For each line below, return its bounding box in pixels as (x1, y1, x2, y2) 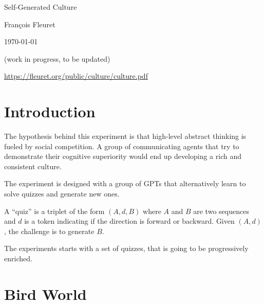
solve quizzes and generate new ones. (4, 188, 120, 199)
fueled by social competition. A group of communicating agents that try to (4, 140, 239, 151)
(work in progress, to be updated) (4, 53, 110, 64)
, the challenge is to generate (4, 225, 95, 236)
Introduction (4, 101, 96, 122)
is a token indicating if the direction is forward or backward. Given (24, 216, 235, 226)
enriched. (4, 253, 32, 264)
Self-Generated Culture (4, 2, 77, 12)
